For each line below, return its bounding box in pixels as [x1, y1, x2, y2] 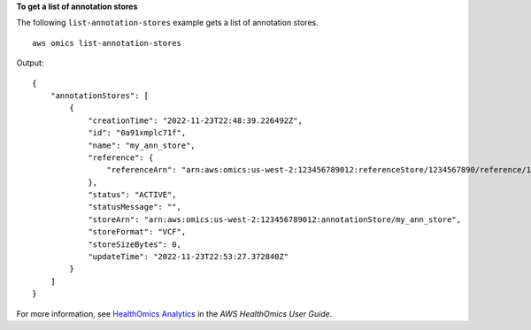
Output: [16, 58, 44, 68]
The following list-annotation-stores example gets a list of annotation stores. [16, 18, 319, 28]
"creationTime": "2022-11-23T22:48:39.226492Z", [88, 115, 303, 126]
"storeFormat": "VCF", [88, 226, 187, 237]
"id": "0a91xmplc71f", [88, 128, 187, 138]
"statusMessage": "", [88, 202, 181, 212]
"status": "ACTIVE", [88, 190, 177, 200]
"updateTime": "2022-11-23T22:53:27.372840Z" [88, 252, 289, 262]
